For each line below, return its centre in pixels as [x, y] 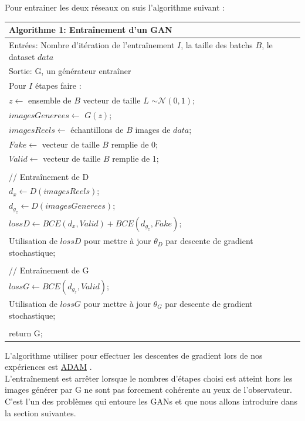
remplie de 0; [135, 144]
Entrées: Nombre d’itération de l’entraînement [92, 44]
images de [153, 129]
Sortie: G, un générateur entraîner [70, 71]
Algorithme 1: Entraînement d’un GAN [91, 30]
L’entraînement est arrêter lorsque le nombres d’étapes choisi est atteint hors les [149, 378]
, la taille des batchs [217, 44]
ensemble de [50, 100]
